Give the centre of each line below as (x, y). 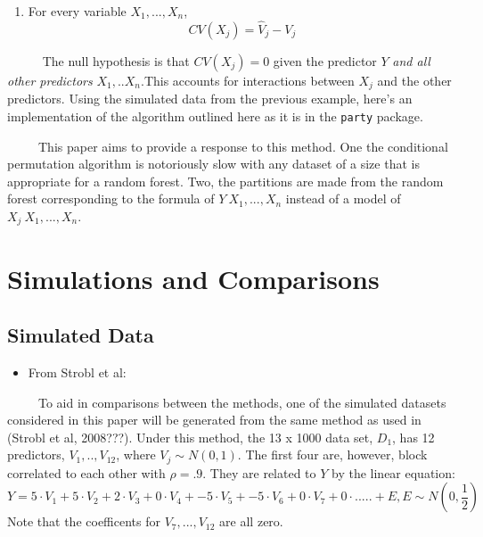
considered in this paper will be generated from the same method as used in (214, 420)
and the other (414, 80)
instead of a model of (343, 198)
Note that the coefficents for (84, 521)
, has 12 (413, 437)
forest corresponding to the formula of (111, 198)
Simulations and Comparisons (193, 278)
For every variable (77, 11)
